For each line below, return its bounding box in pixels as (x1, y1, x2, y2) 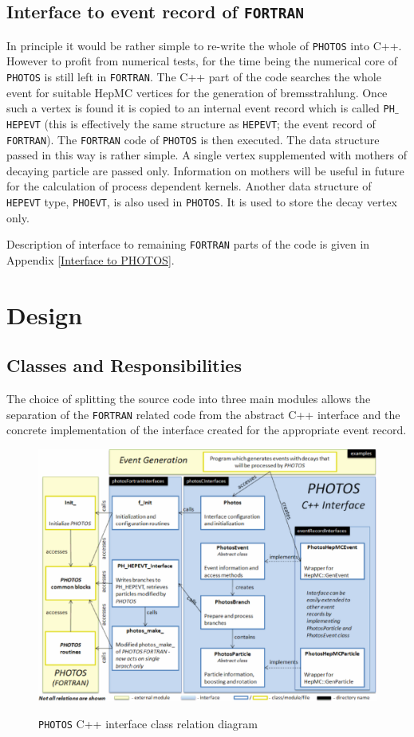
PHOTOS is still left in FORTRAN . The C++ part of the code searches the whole (6, 69, 381, 85)
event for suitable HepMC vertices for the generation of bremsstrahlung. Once (6, 84, 388, 100)
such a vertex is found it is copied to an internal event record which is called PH (6, 100, 395, 116)
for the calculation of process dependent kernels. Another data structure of (6, 178, 372, 194)
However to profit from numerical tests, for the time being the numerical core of (6, 53, 397, 69)
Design (6, 298, 83, 331)
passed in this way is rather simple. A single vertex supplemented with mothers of (6, 147, 408, 163)
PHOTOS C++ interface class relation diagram (38, 715, 258, 731)
